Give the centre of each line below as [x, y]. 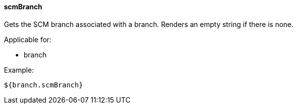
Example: [19, 70]
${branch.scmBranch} [44, 85]
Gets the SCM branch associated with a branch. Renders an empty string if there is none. [149, 24]
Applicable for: [28, 39]
